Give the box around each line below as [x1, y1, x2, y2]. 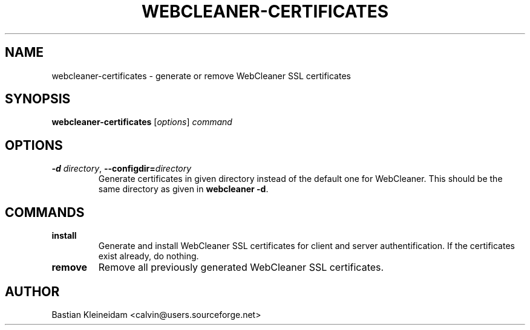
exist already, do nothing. [98, 251, 199, 262]
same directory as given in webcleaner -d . [98, 184, 269, 195]
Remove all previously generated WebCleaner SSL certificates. [98, 261, 384, 274]
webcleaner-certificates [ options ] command [51, 117, 232, 128]
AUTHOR [5, 283, 60, 299]
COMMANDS [5, 204, 85, 220]
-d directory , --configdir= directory [51, 163, 192, 174]
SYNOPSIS [5, 91, 71, 107]
